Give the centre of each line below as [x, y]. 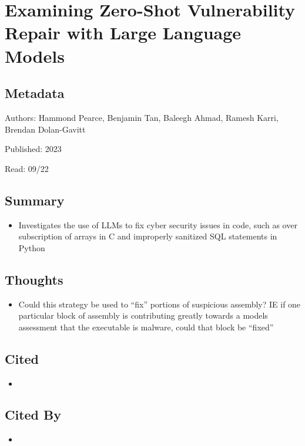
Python [32, 247]
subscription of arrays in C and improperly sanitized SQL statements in [148, 236]
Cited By [33, 415]
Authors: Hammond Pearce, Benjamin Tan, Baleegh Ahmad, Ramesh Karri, [142, 117]
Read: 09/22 [27, 168]
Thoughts [34, 279]
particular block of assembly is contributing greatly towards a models [143, 315]
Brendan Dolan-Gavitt [45, 129]
